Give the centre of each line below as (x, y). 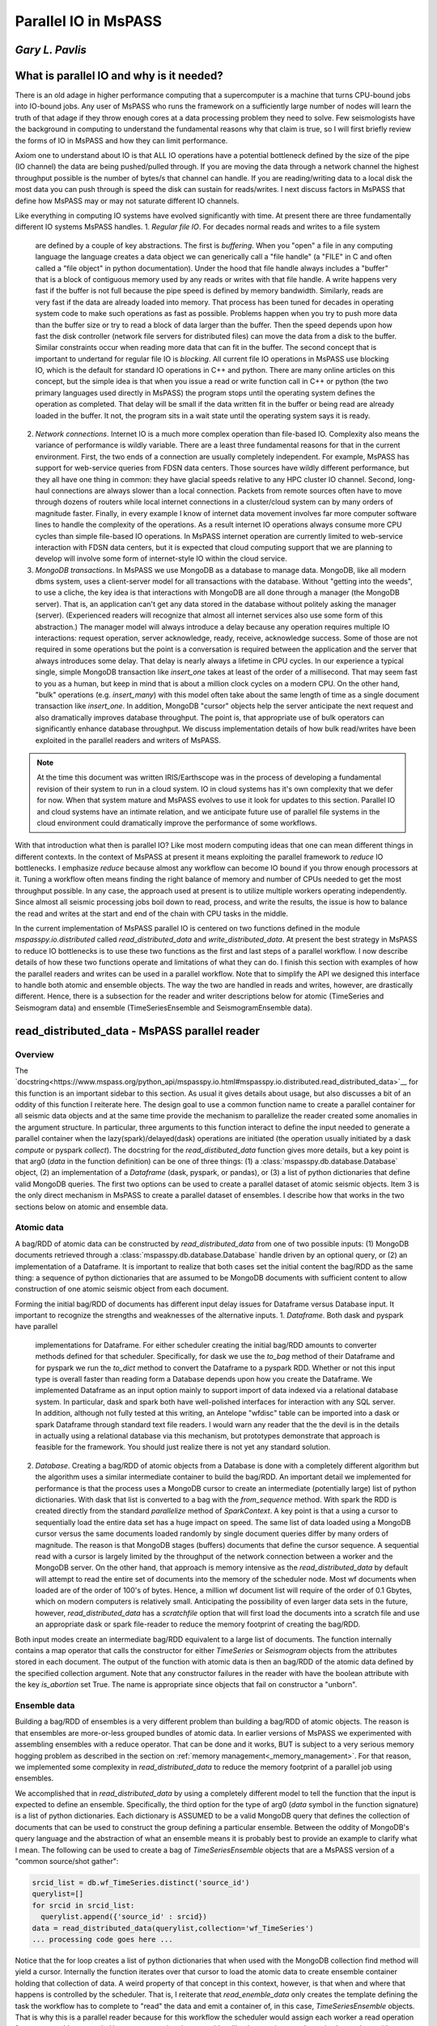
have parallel (36, 1327)
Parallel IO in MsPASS (88, 21)
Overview (34, 1054)
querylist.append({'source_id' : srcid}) (124, 1917)
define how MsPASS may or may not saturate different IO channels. (127, 201)
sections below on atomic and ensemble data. (91, 1207)
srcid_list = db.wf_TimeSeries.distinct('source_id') (141, 1883)
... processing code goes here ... (102, 1939)
